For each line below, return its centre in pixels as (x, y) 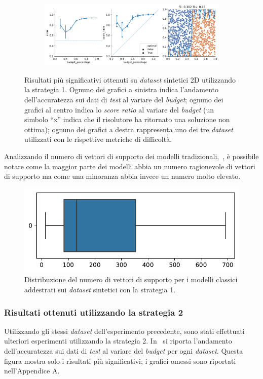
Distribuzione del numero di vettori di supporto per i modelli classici (131, 279)
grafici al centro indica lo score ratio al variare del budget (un (119, 109)
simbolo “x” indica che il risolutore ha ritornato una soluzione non (127, 119)
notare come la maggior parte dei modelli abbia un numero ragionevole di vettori (130, 166)
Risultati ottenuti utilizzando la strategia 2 (94, 312)
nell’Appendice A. (32, 371)
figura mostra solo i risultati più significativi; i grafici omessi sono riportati (120, 361)
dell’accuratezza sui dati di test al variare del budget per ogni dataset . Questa (124, 350)
